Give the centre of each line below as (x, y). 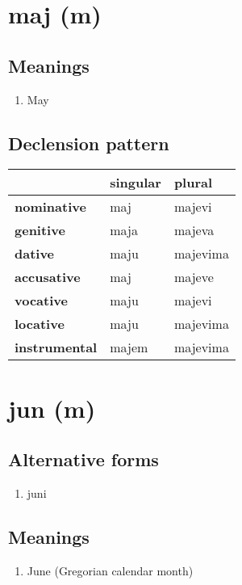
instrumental (56, 347)
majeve (194, 277)
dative (35, 254)
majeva (194, 230)
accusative (48, 277)
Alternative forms (83, 459)
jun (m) (52, 408)
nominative (50, 207)
